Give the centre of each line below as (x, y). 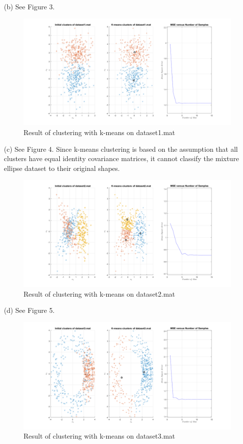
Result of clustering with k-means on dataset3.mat (99, 436)
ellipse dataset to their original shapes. (62, 168)
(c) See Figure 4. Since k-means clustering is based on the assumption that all (121, 149)
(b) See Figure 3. (29, 6)
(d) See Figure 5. (29, 310)
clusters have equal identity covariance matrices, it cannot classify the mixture (121, 158)
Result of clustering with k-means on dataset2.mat (99, 293)
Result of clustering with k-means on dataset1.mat (99, 132)
